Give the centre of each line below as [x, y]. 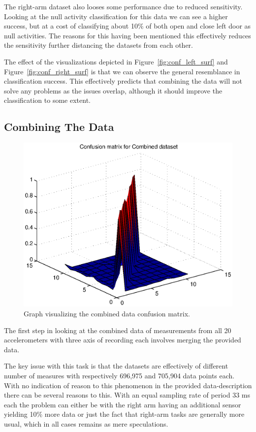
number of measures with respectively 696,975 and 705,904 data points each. [119, 376]
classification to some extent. [47, 100]
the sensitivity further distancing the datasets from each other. [98, 45]
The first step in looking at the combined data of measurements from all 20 [118, 330]
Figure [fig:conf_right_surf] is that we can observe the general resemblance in [122, 71]
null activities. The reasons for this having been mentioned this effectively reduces [128, 35]
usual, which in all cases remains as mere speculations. [86, 423]
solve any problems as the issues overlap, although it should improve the [113, 90]
